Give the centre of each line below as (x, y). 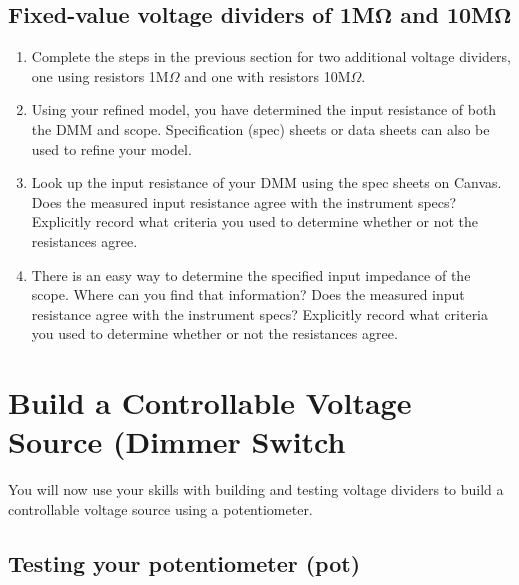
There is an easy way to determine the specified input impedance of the (251, 274)
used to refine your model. (111, 148)
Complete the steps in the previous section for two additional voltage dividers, (271, 56)
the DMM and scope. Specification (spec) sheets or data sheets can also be (260, 128)
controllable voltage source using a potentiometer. (160, 508)
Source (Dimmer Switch (177, 441)
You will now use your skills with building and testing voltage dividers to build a (256, 489)
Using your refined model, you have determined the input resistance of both (264, 109)
